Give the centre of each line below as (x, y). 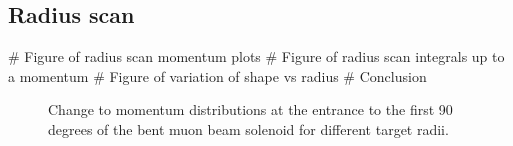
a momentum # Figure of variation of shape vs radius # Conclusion (217, 75)
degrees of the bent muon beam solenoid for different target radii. (248, 128)
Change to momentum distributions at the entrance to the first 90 (250, 109)
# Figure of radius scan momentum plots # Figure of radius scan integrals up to (256, 56)
